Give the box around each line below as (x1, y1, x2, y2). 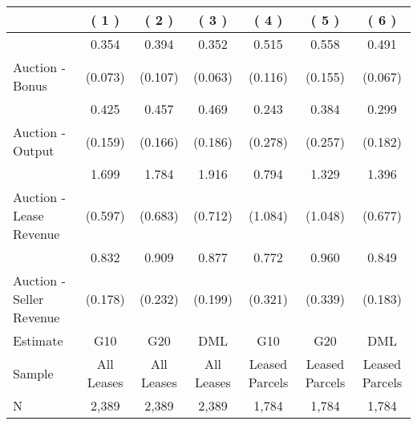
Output (13, 141, 55, 160)
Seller (13, 289, 44, 308)
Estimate (13, 331, 63, 350)
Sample (13, 363, 54, 382)
